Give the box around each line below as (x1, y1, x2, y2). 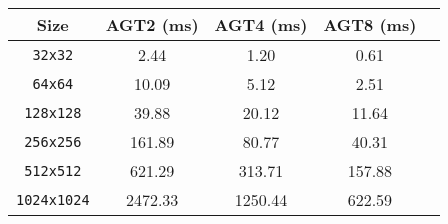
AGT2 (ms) (105, 13, 199, 36)
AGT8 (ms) (323, 13, 417, 36)
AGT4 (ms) (214, 13, 308, 36)
